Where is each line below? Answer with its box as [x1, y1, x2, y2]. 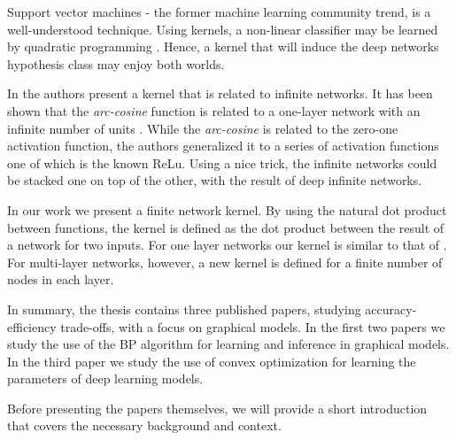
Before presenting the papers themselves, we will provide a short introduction [7, 398, 428, 417]
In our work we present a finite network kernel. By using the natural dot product [7, 200, 447, 219]
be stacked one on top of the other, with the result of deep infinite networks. [7, 171, 422, 189]
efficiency [7, 317, 57, 336]
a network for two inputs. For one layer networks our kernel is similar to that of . [7, 235, 447, 254]
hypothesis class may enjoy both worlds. [7, 54, 225, 73]
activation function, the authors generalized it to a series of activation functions [7, 136, 439, 155]
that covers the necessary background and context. [7, 416, 282, 435]
